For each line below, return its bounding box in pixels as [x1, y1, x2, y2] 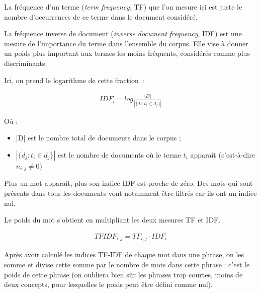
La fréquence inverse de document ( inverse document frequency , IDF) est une [4, 28, 242, 39]
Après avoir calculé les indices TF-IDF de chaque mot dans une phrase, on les [4, 249, 244, 260]
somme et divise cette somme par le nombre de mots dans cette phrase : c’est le [4, 259, 250, 269]
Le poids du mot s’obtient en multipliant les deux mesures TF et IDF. [4, 214, 221, 225]
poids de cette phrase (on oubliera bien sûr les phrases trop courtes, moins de [4, 269, 243, 279]
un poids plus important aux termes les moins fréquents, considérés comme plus [4, 48, 250, 58]
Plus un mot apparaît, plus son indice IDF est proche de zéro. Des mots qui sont [4, 178, 253, 188]
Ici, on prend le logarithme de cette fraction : [4, 75, 144, 85]
